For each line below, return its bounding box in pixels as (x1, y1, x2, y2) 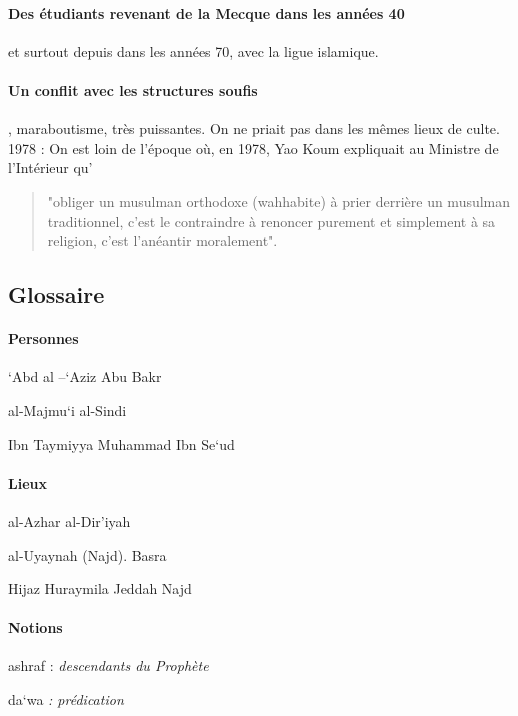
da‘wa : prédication (8, 689, 124, 710)
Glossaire (8, 279, 105, 310)
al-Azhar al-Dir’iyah (8, 510, 131, 531)
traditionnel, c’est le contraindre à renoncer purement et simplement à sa (47, 210, 496, 231)
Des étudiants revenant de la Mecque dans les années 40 (8, 2, 405, 23)
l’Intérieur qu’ (8, 157, 93, 178)
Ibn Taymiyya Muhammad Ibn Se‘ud (8, 433, 235, 454)
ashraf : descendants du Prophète (8, 655, 209, 676)
